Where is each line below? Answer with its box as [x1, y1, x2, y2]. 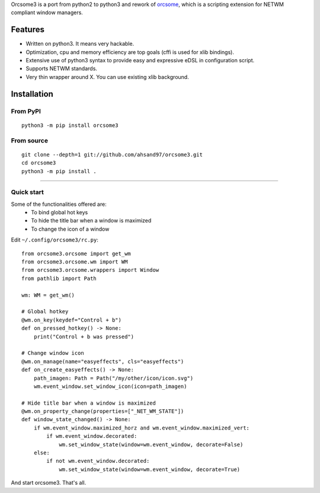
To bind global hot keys [31, 209, 88, 216]
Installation [11, 89, 53, 99]
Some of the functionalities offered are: [11, 201, 107, 208]
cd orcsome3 [21, 160, 56, 166]
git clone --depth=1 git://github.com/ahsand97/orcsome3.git [21, 151, 203, 158]
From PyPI [11, 107, 41, 115]
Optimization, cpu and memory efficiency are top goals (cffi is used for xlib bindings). [25, 48, 234, 56]
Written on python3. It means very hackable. [25, 40, 135, 47]
